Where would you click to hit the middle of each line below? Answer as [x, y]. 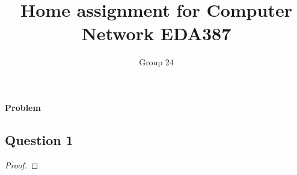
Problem [23, 107]
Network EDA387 [156, 33]
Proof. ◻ [22, 165]
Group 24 [156, 62]
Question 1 [39, 139]
